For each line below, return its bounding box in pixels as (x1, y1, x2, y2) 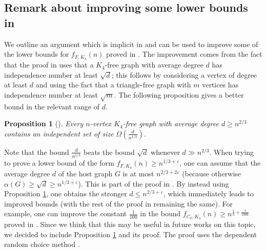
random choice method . (4, 239, 80, 249)
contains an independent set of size (4, 128, 114, 139)
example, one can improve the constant (4, 208, 127, 219)
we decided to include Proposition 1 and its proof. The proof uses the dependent (4, 229, 257, 239)
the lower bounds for (4, 49, 69, 59)
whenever (151, 146, 180, 157)
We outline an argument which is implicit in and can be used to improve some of (4, 38, 258, 49)
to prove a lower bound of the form (4, 157, 114, 168)
